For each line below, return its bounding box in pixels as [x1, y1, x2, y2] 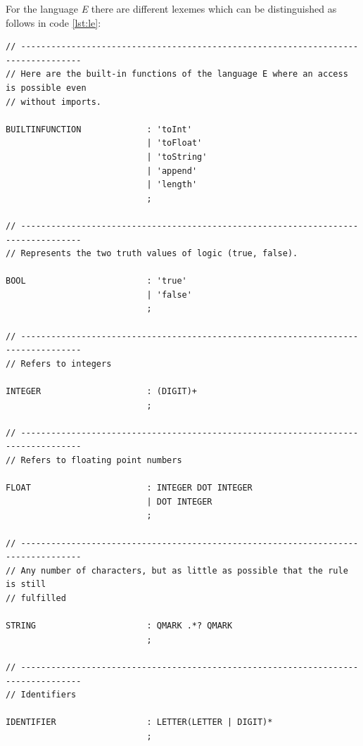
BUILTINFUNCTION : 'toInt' [6, 124, 192, 134]
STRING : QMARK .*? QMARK [6, 621, 233, 631]
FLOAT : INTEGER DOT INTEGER [6, 483, 253, 493]
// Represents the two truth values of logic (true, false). [6, 248, 298, 259]
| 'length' [146, 179, 198, 190]
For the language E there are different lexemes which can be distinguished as [6, 1, 337, 15]
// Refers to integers [6, 358, 112, 369]
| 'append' [146, 165, 198, 176]
